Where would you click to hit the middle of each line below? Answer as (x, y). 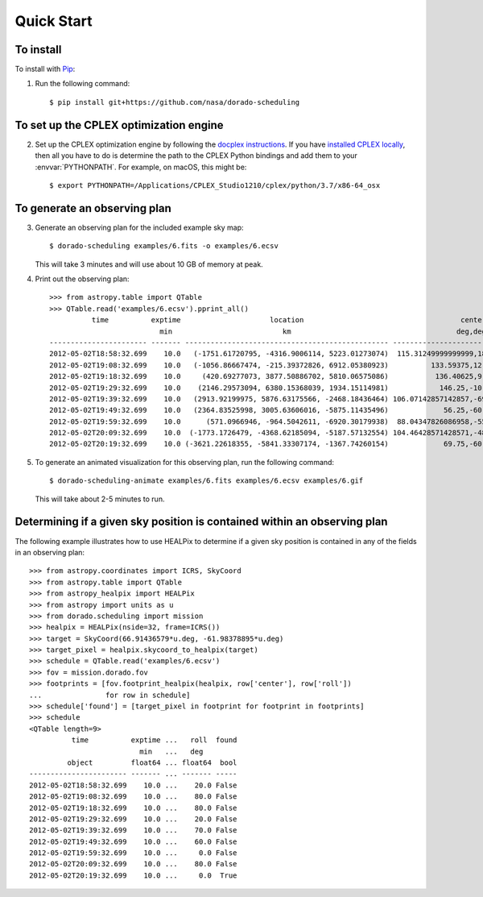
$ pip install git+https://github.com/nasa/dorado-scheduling (175, 102)
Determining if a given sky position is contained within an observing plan (201, 522)
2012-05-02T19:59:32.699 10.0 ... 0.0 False (133, 853)
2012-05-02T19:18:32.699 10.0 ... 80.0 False (133, 808)
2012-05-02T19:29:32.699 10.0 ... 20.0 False (133, 819)
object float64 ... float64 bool (152, 762)
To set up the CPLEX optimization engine (120, 125)
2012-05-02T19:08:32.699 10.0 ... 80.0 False (133, 797)
